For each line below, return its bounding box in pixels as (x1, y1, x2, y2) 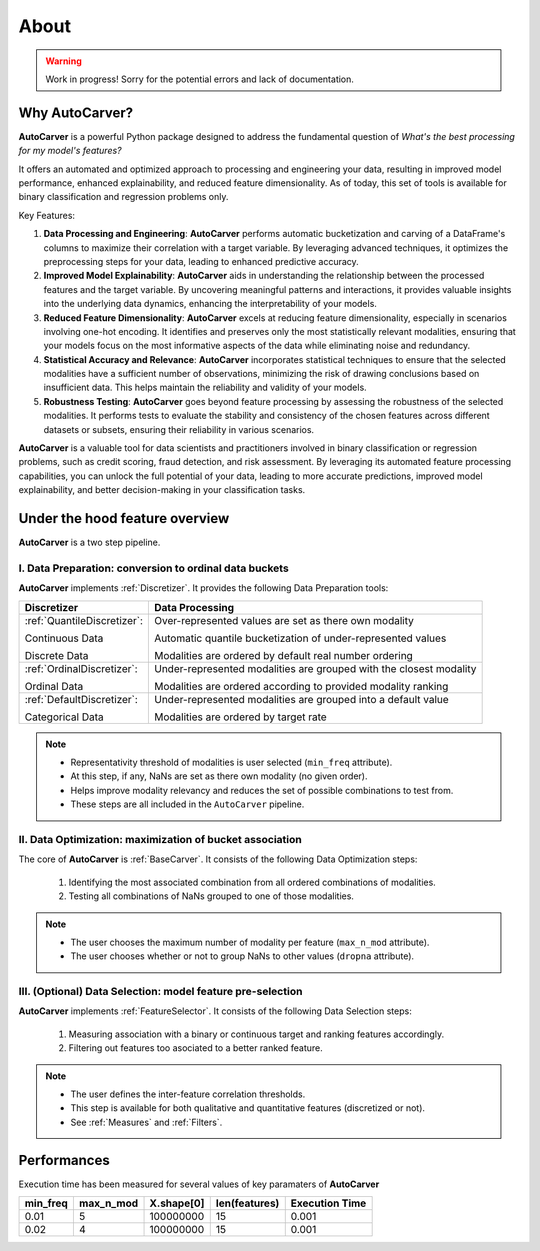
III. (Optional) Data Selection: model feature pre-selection (18, 985, 303, 999)
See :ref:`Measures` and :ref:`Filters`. (70, 1116, 223, 1128)
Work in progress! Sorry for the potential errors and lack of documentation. (45, 73, 355, 85)
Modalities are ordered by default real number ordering (153, 648, 414, 662)
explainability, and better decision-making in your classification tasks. (18, 484, 306, 496)
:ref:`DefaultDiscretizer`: (24, 692, 139, 706)
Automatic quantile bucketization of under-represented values (153, 631, 447, 645)
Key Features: (18, 209, 75, 221)
